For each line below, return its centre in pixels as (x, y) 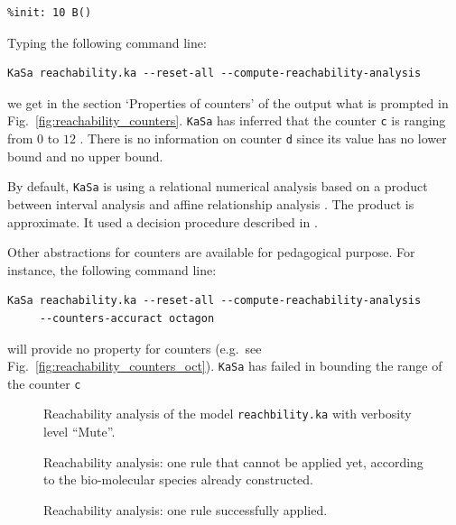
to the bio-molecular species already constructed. (178, 479)
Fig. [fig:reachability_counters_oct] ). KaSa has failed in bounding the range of (225, 366)
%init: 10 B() (50, 13)
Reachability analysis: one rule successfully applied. (186, 509)
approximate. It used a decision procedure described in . (163, 221)
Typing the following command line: (107, 42)
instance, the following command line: (112, 269)
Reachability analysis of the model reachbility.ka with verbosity (228, 414)
